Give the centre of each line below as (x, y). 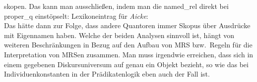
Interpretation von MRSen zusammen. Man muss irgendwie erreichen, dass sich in (129, 54)
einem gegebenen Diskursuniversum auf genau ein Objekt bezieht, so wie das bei (126, 64)
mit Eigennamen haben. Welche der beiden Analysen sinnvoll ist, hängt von (119, 35)
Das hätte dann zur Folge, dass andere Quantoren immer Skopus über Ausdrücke (127, 25)
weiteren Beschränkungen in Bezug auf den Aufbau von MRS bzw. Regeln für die (128, 45)
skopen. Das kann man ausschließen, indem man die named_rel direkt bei (116, 6)
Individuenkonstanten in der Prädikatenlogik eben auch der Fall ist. (107, 74)
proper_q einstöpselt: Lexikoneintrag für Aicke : (76, 16)
